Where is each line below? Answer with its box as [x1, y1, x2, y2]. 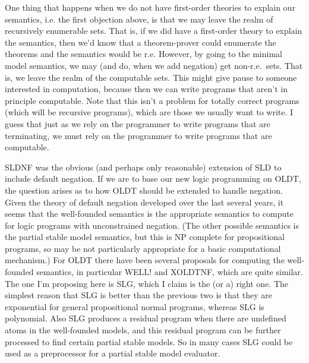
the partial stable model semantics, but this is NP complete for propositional [5, 231, 285, 243]
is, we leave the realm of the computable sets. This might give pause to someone [5, 71, 297, 83]
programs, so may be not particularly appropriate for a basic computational [5, 242, 281, 254]
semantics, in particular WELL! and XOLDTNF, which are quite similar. [36, 266, 303, 278]
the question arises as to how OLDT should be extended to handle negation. [5, 184, 283, 196]
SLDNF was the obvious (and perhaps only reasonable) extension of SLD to [5, 160, 282, 173]
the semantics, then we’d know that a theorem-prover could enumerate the [5, 36, 276, 48]
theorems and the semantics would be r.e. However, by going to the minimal [5, 48, 282, 60]
